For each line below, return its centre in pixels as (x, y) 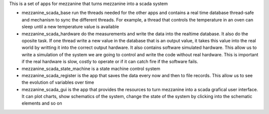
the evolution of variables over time (58, 83)
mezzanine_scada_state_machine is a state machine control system (91, 68)
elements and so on (42, 103)
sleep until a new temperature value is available (70, 27)
